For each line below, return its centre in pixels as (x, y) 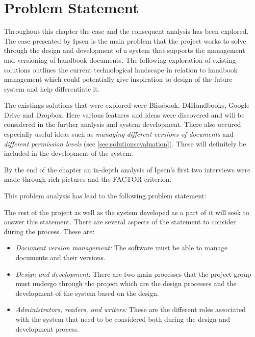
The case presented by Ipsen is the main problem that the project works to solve (125, 40)
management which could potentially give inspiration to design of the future (118, 79)
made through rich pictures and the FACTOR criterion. (88, 179)
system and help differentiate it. (52, 88)
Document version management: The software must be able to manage (121, 248)
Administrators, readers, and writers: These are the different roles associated (131, 309)
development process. (47, 328)
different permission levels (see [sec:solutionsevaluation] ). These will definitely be (125, 143)
